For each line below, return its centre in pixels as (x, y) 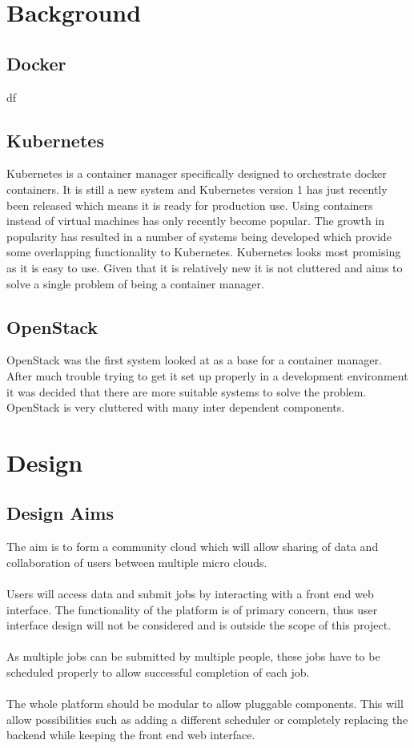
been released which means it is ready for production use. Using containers (190, 205)
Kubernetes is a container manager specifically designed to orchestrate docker (197, 173)
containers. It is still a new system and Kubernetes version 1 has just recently (197, 189)
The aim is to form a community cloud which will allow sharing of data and (193, 547)
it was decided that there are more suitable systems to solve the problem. (187, 391)
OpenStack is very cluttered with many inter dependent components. (176, 407)
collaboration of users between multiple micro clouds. (137, 562)
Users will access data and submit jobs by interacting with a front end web (190, 594)
